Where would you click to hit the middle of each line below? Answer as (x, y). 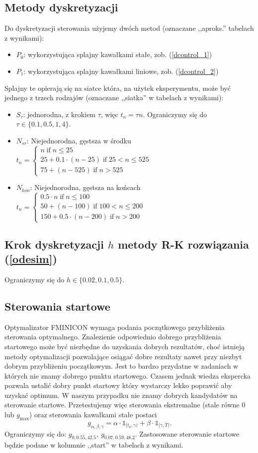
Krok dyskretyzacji (54, 244)
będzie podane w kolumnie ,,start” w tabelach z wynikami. (94, 445)
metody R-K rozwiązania (183, 244)
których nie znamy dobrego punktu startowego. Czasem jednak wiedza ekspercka (128, 375)
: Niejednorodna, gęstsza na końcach (85, 187)
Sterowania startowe (57, 306)
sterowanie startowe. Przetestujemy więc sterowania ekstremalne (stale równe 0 (125, 405)
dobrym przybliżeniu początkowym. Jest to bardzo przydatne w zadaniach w (122, 366)
